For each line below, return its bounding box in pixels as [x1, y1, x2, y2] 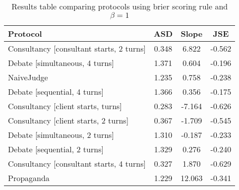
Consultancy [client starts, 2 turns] [8, 115, 129, 126]
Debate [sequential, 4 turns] [8, 86, 104, 97]
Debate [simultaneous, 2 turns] [8, 129, 114, 140]
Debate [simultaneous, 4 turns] [8, 57, 114, 68]
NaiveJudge [8, 71, 48, 83]
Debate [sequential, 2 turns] [8, 143, 104, 155]
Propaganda [8, 172, 50, 184]
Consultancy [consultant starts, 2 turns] [8, 43, 146, 54]
